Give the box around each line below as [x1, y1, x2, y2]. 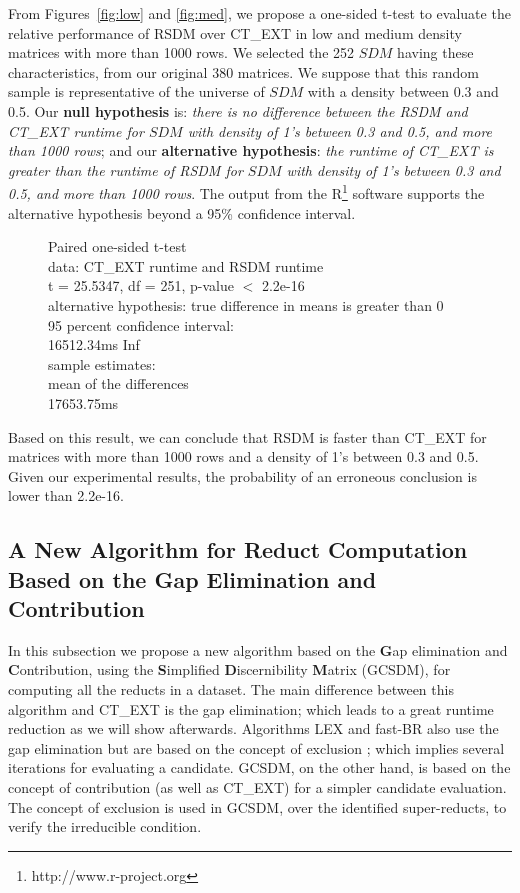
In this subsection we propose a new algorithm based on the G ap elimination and [8, 639, 508, 660]
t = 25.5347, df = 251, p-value [48, 275, 234, 296]
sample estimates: [48, 353, 156, 374]
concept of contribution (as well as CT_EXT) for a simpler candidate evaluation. [8, 777, 507, 798]
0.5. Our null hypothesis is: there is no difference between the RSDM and [8, 100, 468, 121]
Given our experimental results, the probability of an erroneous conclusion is [8, 465, 477, 486]
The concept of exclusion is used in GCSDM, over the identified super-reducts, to [8, 796, 507, 817]
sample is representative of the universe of [8, 81, 265, 102]
